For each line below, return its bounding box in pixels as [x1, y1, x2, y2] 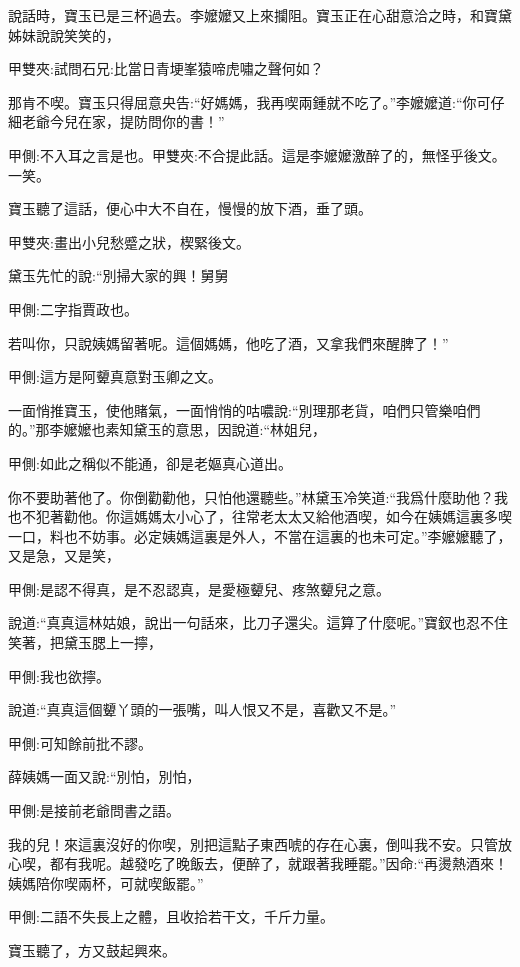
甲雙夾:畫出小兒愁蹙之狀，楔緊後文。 [8, 231, 250, 252]
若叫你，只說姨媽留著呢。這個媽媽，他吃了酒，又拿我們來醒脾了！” [8, 332, 449, 353]
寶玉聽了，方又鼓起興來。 [8, 940, 176, 960]
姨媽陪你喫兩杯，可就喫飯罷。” [8, 872, 204, 893]
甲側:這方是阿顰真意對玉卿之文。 [8, 366, 222, 387]
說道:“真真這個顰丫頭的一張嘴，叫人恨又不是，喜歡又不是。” [8, 699, 397, 720]
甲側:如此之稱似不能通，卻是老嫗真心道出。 [8, 452, 292, 473]
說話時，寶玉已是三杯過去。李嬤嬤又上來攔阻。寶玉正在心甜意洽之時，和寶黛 [8, 5, 512, 25]
